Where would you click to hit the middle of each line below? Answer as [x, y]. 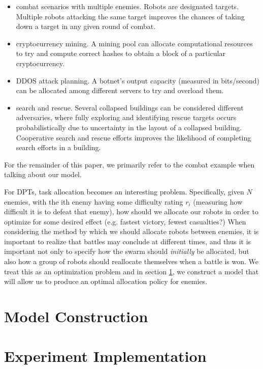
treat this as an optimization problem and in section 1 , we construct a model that [131, 271]
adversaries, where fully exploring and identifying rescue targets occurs [126, 117]
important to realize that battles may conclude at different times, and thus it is [128, 241]
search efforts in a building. [58, 147]
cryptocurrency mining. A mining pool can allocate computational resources [134, 43]
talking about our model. [43, 174]
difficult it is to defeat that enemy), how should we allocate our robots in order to [131, 211]
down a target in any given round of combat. [86, 26]
